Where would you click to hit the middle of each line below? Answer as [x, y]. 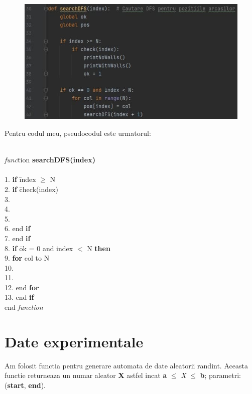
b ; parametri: [220, 375]
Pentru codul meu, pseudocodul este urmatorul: [78, 133]
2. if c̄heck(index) [32, 189]
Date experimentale [74, 341]
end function [24, 307]
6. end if [18, 228]
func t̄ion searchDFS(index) [50, 160]
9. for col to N [27, 258]
